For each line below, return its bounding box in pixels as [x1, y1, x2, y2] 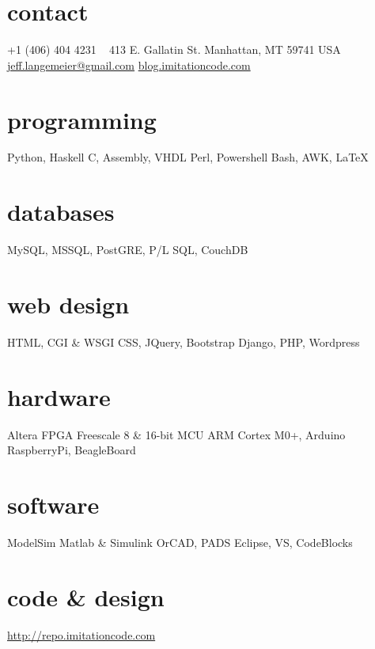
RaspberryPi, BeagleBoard [7, 442, 136, 458]
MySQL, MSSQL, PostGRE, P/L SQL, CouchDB [7, 241, 248, 258]
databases [7, 195, 115, 228]
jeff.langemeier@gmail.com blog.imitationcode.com [7, 56, 251, 73]
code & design [7, 580, 165, 613]
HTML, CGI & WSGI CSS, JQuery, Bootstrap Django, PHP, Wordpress [7, 333, 360, 350]
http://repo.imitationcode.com [7, 626, 156, 643]
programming [7, 103, 157, 135]
